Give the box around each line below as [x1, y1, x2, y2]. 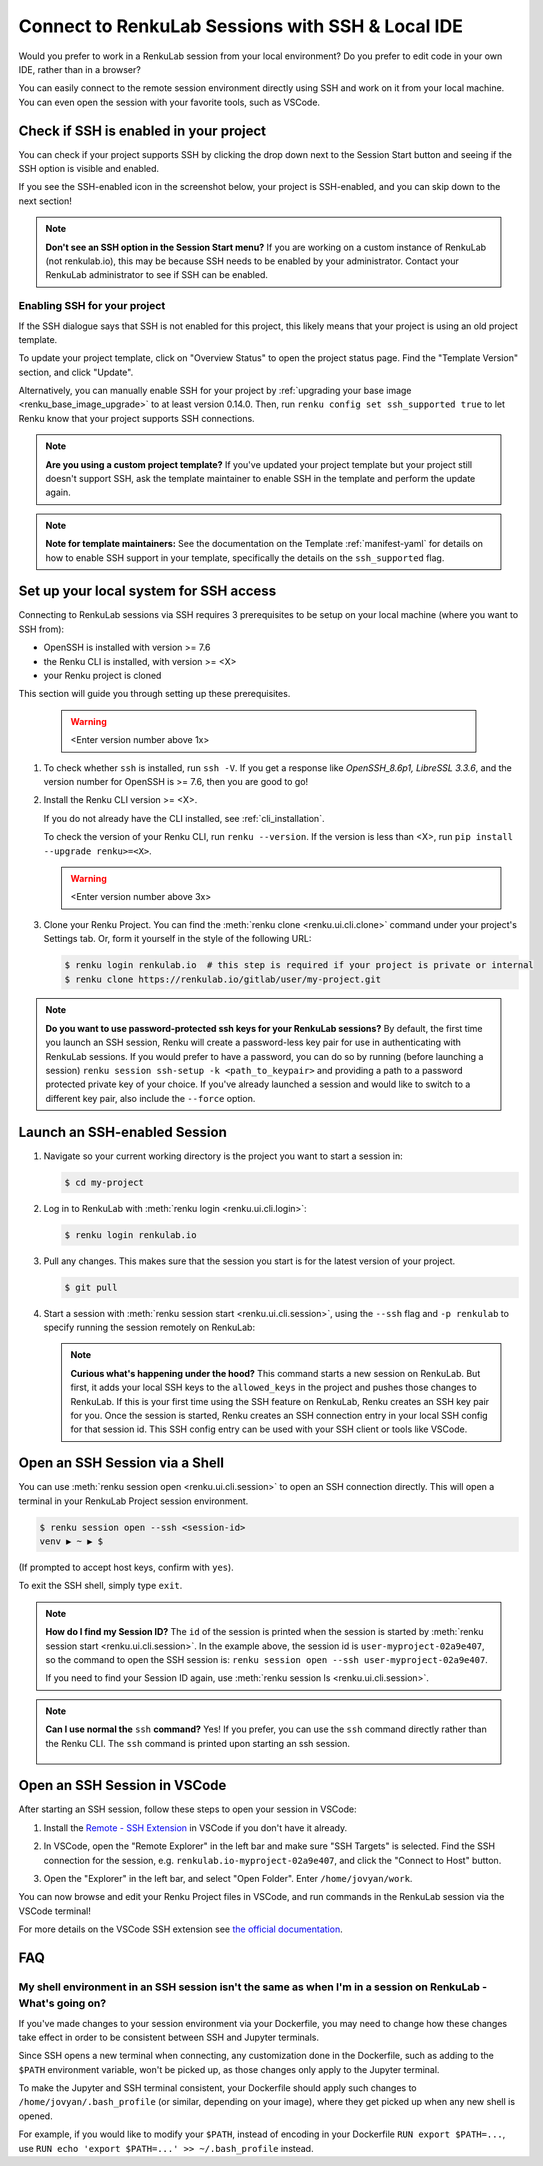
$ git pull [64, 1281, 118, 1293]
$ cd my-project [64, 1176, 145, 1188]
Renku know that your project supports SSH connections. [18, 412, 255, 424]
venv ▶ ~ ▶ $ [39, 1536, 104, 1547]
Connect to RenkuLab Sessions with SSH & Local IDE [18, 15, 464, 37]
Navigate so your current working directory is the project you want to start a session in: [43, 1150, 404, 1162]
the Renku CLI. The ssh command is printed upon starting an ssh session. [45, 1737, 350, 1749]
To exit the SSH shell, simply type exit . [18, 1580, 183, 1592]
